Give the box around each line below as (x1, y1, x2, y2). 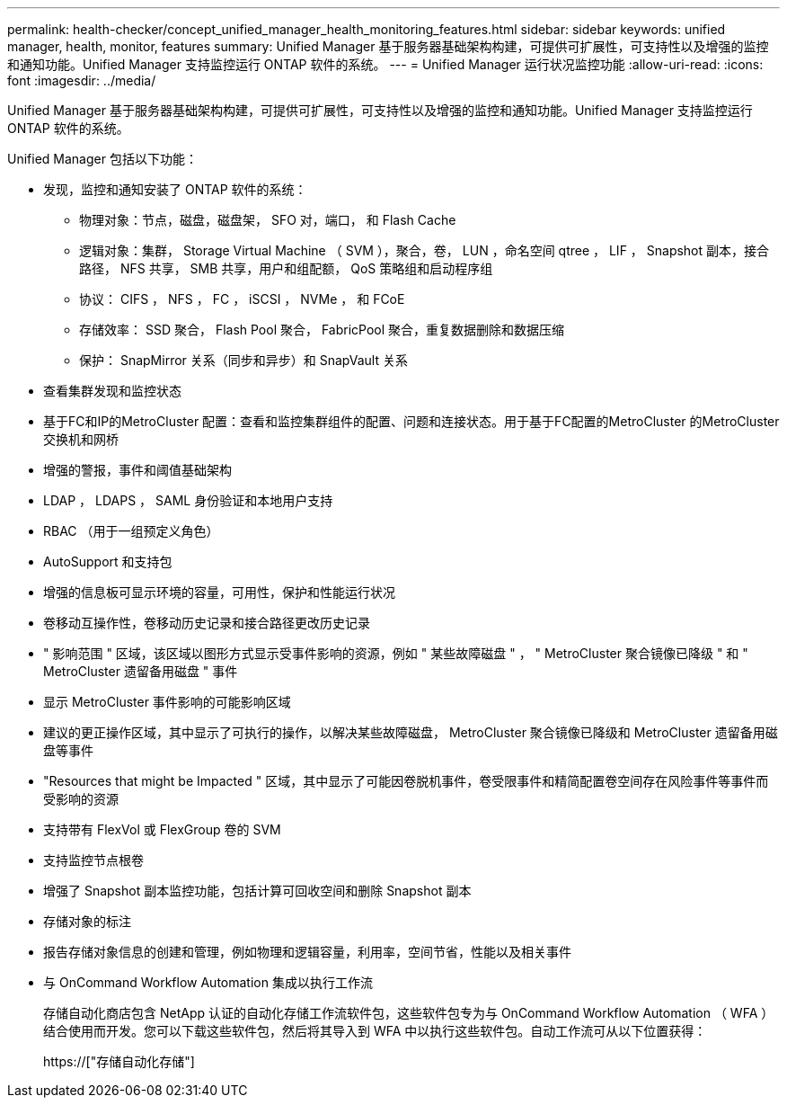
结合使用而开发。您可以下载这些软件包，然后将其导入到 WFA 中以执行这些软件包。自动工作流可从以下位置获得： (43, 1023, 707, 1038)
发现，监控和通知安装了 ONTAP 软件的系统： (43, 182, 307, 197)
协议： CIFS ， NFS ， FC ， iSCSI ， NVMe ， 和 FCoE (79, 291, 405, 307)
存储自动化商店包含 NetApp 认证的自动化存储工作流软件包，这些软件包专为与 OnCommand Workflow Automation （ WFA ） (43, 1005, 774, 1020)
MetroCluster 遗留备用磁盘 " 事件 (43, 664, 238, 679)
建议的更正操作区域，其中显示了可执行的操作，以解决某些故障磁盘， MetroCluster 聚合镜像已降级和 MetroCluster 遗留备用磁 (43, 725, 778, 740)
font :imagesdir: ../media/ (7, 73, 156, 88)
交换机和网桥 (43, 432, 119, 447)
